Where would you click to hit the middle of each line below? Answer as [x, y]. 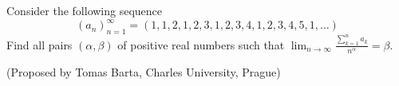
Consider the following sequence [85, 10]
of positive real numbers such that [201, 44]
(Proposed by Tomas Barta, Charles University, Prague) [144, 71]
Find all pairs [40, 44]
